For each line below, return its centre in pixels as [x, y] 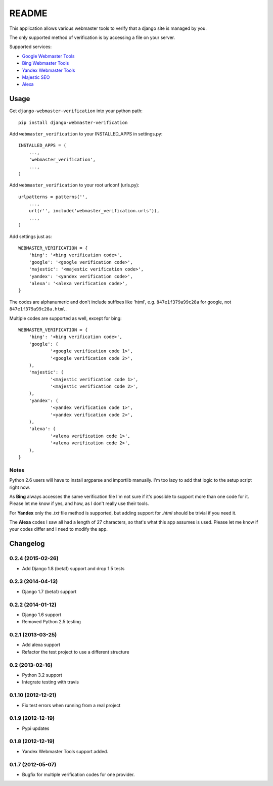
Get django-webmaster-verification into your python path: [76, 111]
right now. [20, 487]
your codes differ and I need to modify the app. [59, 529]
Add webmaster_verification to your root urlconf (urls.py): [74, 185]
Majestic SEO [36, 77]
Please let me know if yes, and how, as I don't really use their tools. [79, 503]
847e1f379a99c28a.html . [38, 309]
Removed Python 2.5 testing [51, 622]
